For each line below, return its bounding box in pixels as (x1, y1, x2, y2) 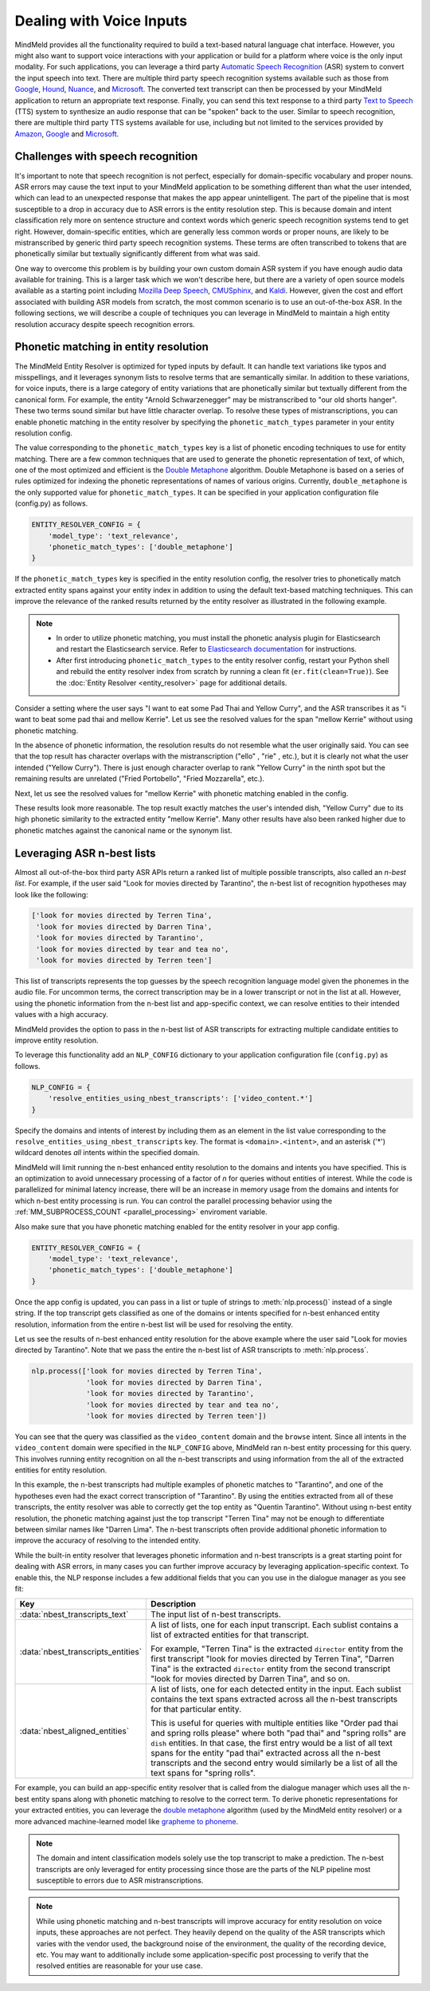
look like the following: (14, 889, 88, 899)
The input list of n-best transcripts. (150, 1609, 282, 1620)
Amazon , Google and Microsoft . (14, 128, 119, 139)
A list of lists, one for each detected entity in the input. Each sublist (150, 1684, 401, 1695)
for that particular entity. (150, 1704, 242, 1715)
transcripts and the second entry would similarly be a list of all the (150, 1757, 398, 1768)
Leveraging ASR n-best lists (14, 846, 156, 860)
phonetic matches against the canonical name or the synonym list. (14, 826, 233, 835)
